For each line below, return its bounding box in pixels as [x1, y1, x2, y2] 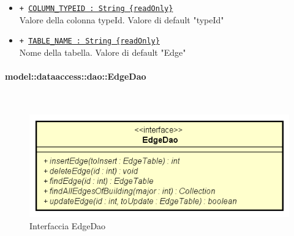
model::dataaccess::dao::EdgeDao [5, 70, 146, 83]
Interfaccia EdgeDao [29, 219, 106, 232]
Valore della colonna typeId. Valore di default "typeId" [19, 13, 224, 26]
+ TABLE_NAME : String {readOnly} [19, 37, 160, 46]
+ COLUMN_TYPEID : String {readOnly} [19, 4, 173, 13]
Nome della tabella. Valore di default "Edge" [19, 45, 186, 58]
